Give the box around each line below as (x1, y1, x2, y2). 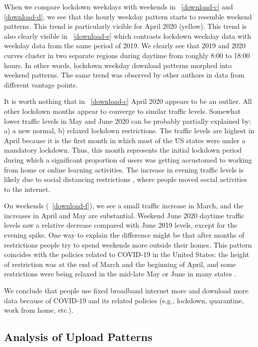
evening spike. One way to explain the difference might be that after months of (4, 230, 245, 240)
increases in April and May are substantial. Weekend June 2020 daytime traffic (4, 210, 245, 220)
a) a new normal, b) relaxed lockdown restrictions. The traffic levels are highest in (4, 125, 255, 136)
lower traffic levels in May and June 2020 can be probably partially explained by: (4, 115, 252, 126)
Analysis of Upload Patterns (4, 329, 153, 345)
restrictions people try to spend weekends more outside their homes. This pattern (4, 239, 252, 250)
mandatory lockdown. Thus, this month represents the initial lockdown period (4, 145, 242, 155)
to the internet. (4, 183, 50, 194)
